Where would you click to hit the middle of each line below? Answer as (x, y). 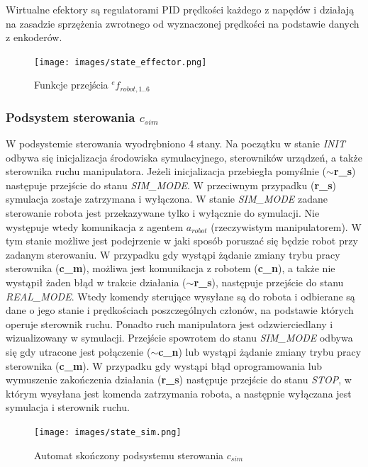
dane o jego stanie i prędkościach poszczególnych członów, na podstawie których (180, 310)
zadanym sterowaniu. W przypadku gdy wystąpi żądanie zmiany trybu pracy (173, 254)
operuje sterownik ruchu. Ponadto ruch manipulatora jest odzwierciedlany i (169, 323)
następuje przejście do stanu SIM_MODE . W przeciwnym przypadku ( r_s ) (171, 185)
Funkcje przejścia (71, 85)
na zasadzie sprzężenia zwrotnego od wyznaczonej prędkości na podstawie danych (183, 23)
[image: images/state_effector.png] (121, 62)
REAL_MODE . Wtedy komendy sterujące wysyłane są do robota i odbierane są (180, 296)
